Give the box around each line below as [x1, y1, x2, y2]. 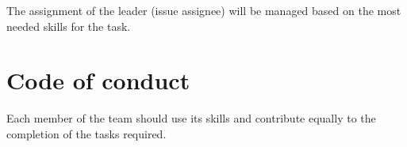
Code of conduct [6, 64, 190, 96]
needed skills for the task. [6, 17, 131, 34]
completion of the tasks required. [6, 125, 167, 141]
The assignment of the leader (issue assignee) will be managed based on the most [6, 2, 401, 18]
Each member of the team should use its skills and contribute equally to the [6, 110, 376, 126]
